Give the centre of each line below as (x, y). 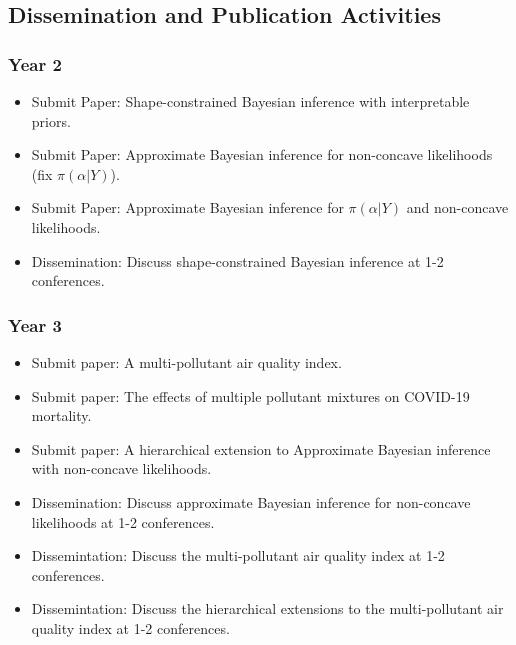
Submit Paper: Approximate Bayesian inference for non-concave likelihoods (262, 154)
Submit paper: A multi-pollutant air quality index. (186, 361)
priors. (51, 120)
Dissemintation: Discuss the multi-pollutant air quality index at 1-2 (238, 555)
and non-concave (457, 207)
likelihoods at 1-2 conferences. (123, 521)
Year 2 (35, 63)
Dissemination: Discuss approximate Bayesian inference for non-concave (251, 501)
